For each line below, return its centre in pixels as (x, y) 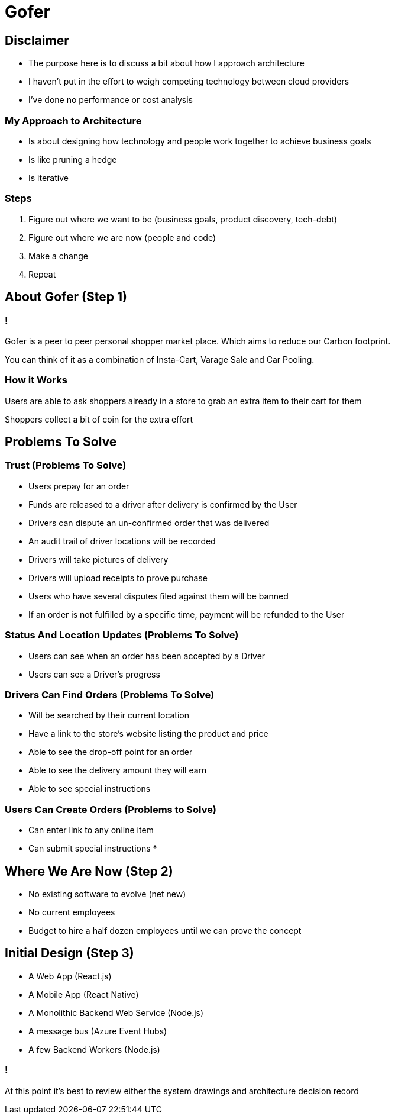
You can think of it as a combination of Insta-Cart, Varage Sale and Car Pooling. (160, 359)
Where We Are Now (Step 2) (89, 871)
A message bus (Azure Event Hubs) (98, 1031)
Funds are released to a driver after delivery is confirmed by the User (163, 504)
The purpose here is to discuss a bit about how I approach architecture (166, 63)
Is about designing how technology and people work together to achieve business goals (200, 141)
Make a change (58, 256)
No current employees (72, 912)
